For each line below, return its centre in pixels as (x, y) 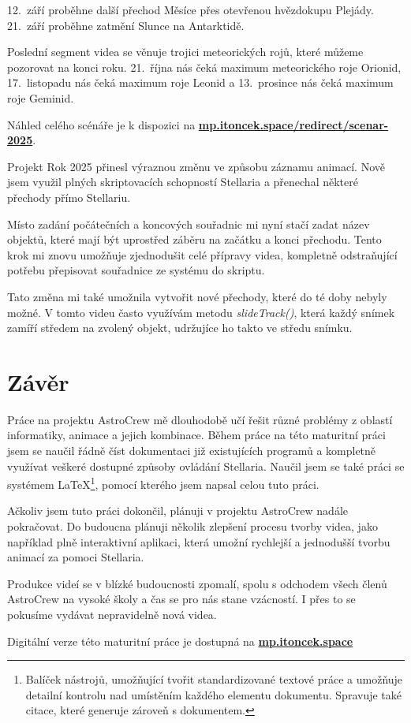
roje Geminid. (41, 97)
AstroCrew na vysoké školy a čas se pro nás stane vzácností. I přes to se (181, 599)
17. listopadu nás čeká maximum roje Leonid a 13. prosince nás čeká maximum (200, 82)
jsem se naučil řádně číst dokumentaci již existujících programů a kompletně (192, 450)
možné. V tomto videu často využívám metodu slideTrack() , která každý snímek (201, 312)
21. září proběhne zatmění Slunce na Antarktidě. (126, 25)
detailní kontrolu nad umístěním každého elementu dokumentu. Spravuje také (213, 694)
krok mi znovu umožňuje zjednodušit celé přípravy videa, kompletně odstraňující (202, 254)
